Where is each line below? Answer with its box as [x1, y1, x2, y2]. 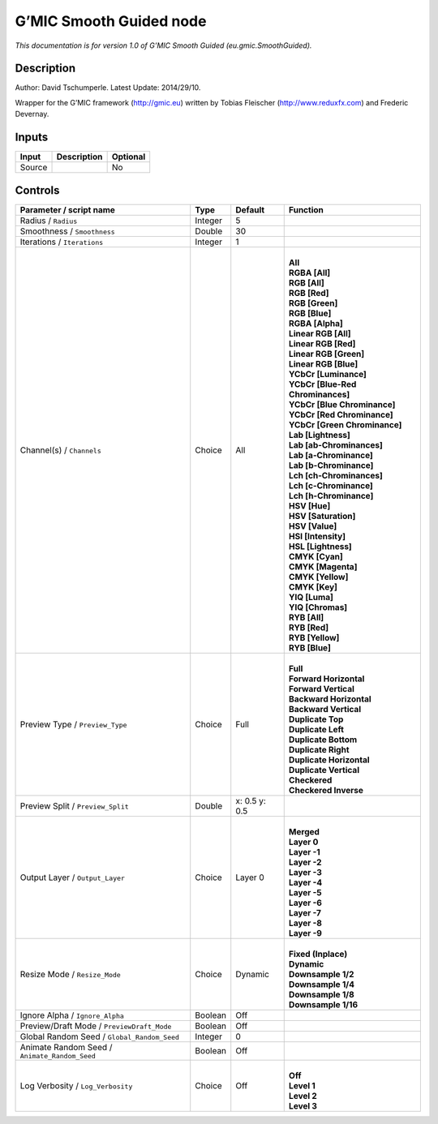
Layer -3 [288, 866, 322, 877]
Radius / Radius [19, 215, 78, 226]
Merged [288, 826, 320, 837]
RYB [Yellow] [288, 632, 340, 643]
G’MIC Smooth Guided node [15, 12, 207, 30]
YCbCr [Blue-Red [288, 378, 357, 389]
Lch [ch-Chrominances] [288, 470, 383, 481]
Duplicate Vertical [288, 764, 360, 775]
